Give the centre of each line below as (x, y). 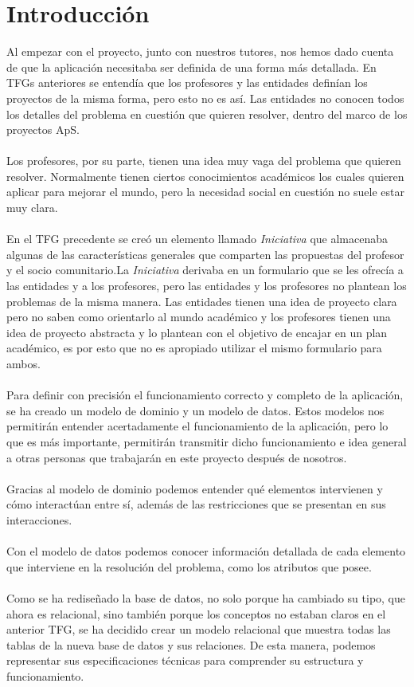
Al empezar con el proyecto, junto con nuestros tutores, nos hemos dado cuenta (200, 51)
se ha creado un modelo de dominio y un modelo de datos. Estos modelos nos (195, 410)
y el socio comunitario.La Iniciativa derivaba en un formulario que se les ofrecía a (205, 270)
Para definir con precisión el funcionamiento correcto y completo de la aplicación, (205, 395)
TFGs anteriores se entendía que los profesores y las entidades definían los (187, 82)
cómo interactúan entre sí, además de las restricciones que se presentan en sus (196, 504)
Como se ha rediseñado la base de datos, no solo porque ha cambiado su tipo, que (206, 597)
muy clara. (32, 208)
